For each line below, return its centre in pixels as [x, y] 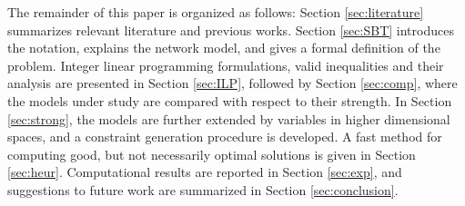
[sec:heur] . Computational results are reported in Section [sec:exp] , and [205, 172]
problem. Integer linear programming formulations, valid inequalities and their [226, 65]
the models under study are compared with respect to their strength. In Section [230, 100]
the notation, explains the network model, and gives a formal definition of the [224, 48]
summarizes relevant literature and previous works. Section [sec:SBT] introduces [231, 29]
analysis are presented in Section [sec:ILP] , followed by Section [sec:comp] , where [232, 83]
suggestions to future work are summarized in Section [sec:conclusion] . [203, 189]
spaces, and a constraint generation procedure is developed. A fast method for [225, 137]
